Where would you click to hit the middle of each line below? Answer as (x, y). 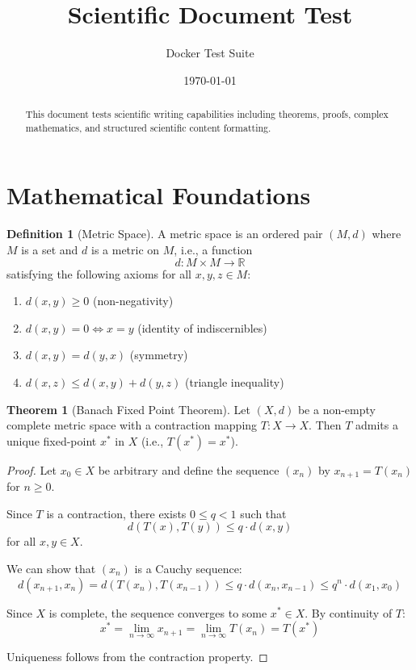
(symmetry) (159, 355)
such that (263, 513)
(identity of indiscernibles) (202, 327)
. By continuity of (349, 612)
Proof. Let (32, 469)
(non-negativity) (133, 301)
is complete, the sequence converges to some (158, 612)
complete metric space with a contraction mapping (132, 425)
